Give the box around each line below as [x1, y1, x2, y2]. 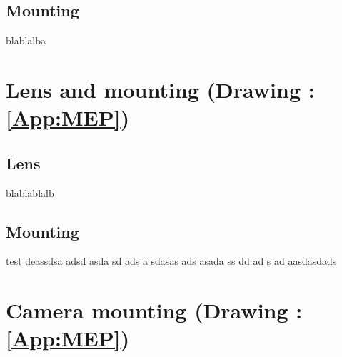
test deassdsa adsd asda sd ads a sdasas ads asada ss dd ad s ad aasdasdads [6, 253, 337, 268]
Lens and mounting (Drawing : [6, 74, 315, 104]
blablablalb [6, 185, 54, 200]
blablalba [6, 33, 46, 48]
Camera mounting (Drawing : [6, 296, 303, 325]
